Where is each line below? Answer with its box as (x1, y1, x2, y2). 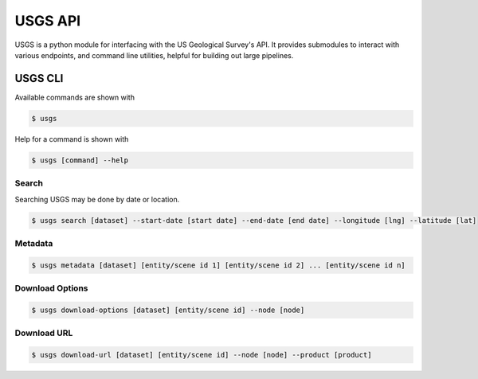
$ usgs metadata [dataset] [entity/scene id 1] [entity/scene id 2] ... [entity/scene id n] (31, 260, 406, 270)
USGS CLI (14, 72, 64, 85)
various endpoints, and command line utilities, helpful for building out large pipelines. (14, 50, 294, 60)
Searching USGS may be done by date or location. (14, 194, 180, 204)
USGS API (14, 12, 81, 29)
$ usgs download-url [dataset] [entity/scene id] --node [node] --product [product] (31, 350, 372, 359)
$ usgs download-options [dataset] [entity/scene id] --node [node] (31, 305, 305, 315)
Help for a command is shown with (14, 134, 129, 143)
